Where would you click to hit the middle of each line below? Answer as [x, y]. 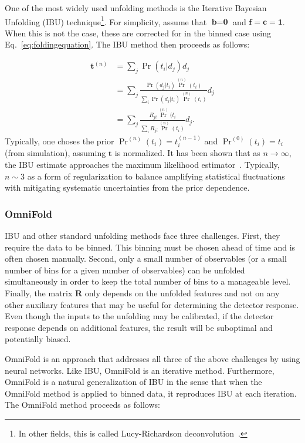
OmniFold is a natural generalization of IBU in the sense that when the [133, 382]
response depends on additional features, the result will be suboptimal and [139, 327]
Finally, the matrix [39, 292]
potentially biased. [38, 339]
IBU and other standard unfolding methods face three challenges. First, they [143, 235]
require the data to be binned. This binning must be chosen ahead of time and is [150, 247]
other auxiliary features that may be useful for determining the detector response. [152, 304]
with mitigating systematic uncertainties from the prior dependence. [127, 187]
